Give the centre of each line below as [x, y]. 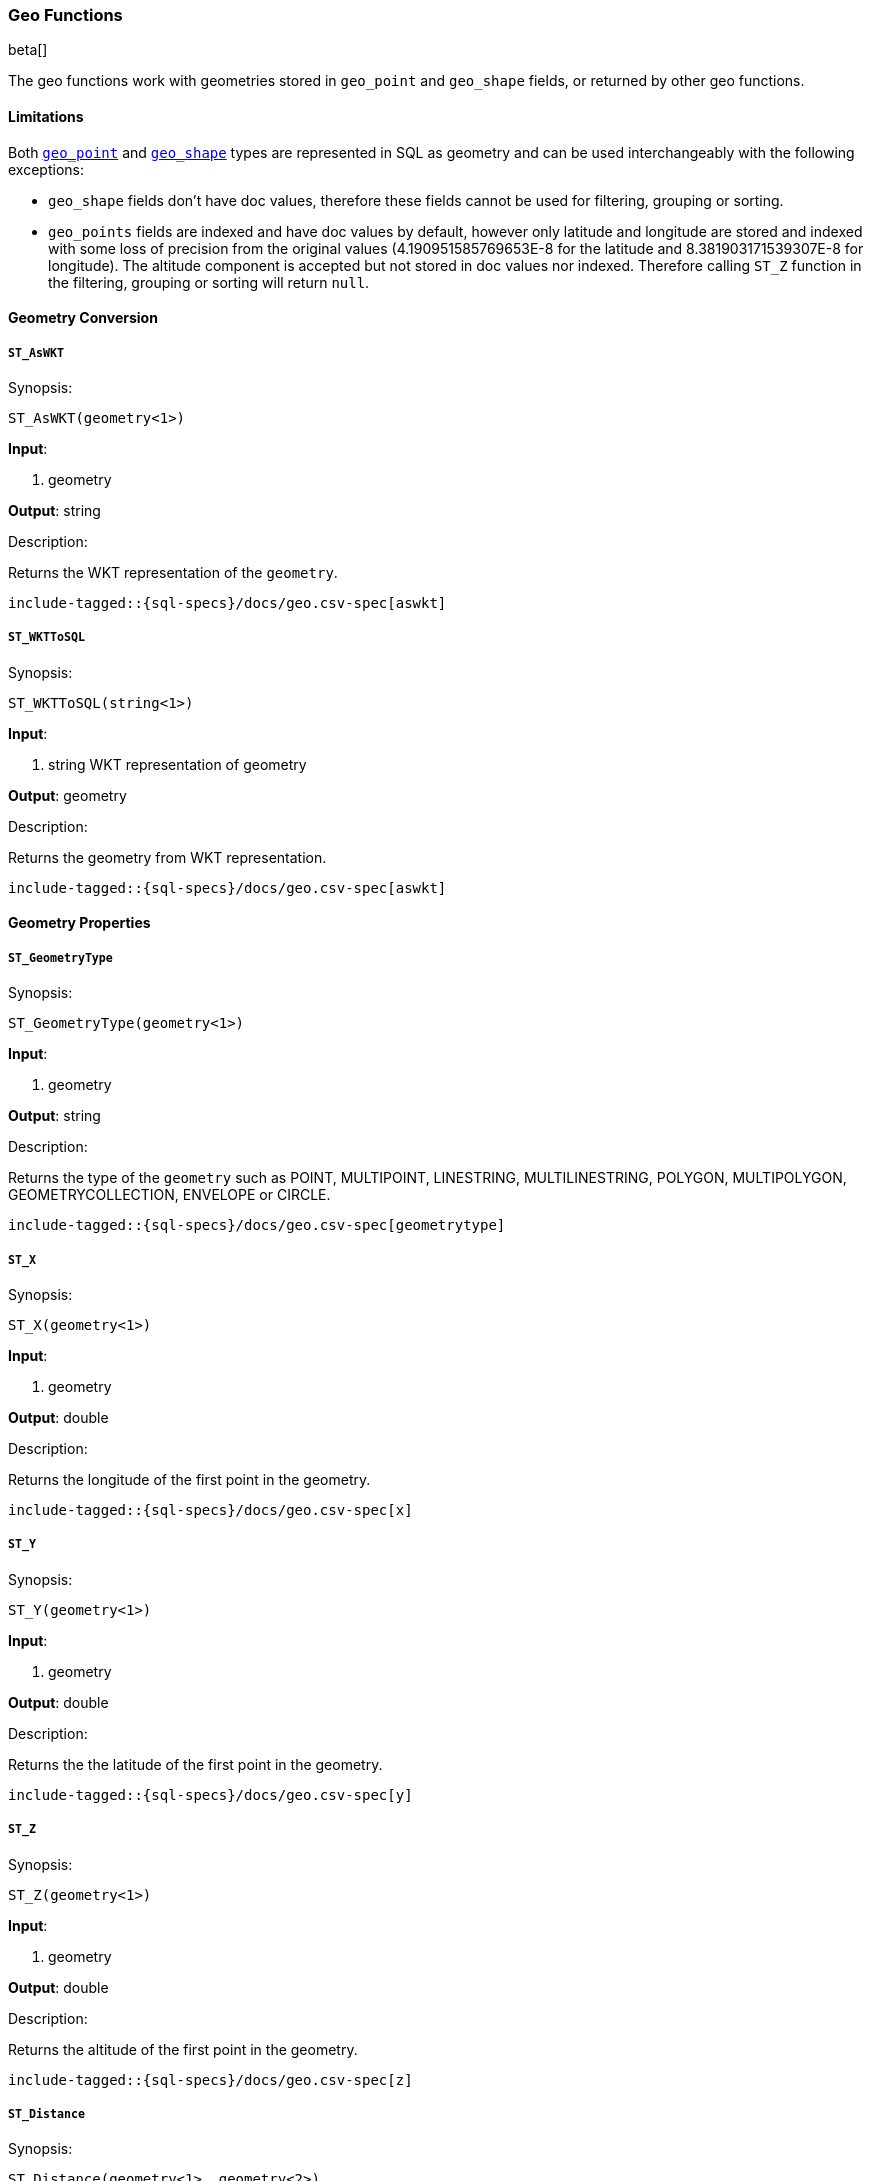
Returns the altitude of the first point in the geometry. [183, 2049]
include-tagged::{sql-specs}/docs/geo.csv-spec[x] [210, 1509]
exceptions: [46, 169]
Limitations [46, 116]
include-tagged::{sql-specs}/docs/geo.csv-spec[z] [210, 2079]
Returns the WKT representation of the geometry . [173, 572]
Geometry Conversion [83, 318]
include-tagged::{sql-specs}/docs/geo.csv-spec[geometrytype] [257, 1225]
